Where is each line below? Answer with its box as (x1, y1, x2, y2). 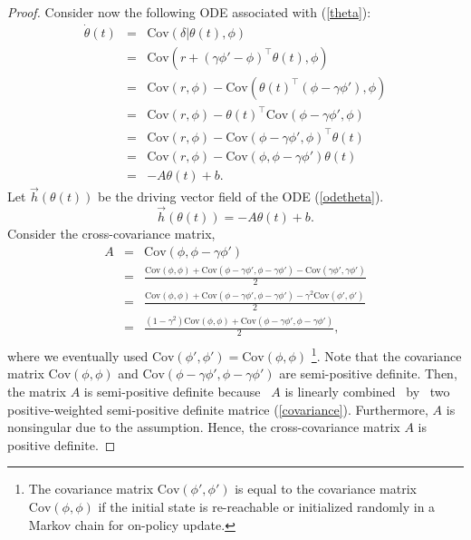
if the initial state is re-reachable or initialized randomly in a (98, 497, 436, 516)
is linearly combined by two (284, 382, 450, 401)
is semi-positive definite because (83, 382, 261, 401)
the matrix (7, 382, 66, 401)
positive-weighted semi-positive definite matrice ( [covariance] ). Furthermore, (7, 399, 428, 418)
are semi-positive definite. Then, (279, 364, 457, 383)
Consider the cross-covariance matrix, (7, 224, 216, 243)
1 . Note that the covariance (311, 344, 462, 365)
